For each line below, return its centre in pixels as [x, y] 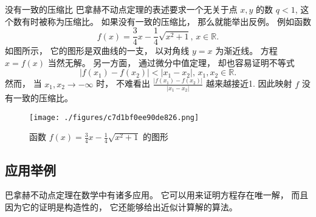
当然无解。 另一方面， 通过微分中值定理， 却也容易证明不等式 [171, 62]
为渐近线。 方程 [246, 51]
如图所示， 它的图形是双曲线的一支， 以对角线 [97, 51]
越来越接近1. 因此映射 [249, 83]
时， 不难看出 [123, 83]
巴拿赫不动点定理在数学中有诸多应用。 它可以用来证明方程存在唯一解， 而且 [157, 195]
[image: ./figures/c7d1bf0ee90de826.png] [114, 117]
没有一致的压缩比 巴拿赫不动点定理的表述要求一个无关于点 [121, 9]
